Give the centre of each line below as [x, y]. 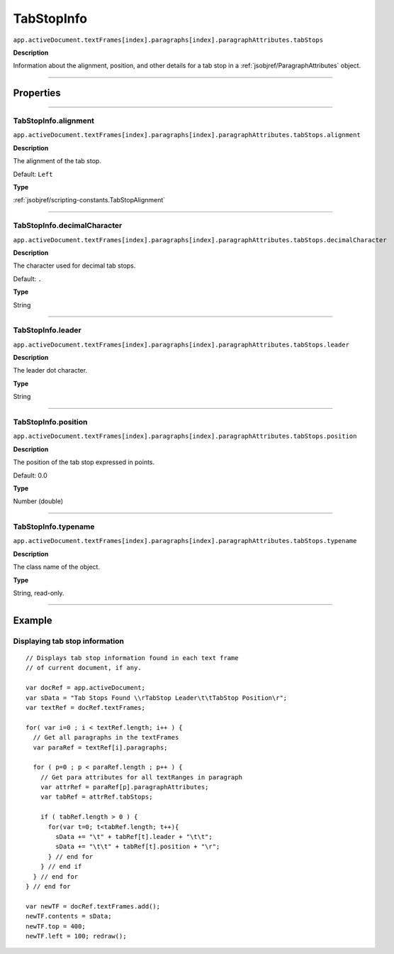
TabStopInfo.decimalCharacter [68, 226]
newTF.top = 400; [56, 926]
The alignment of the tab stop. [57, 161]
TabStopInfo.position [50, 422]
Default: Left [33, 174]
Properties [37, 93]
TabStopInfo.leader [47, 330]
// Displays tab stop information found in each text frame [132, 658]
